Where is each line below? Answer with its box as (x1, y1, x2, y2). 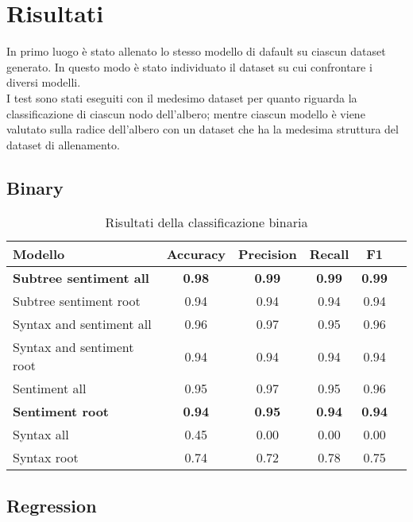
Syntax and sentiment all (13, 315, 152, 334)
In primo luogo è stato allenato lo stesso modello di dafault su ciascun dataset (6, 43, 386, 60)
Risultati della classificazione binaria (105, 213, 308, 232)
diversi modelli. (6, 74, 81, 91)
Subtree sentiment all (13, 269, 149, 288)
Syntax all (13, 425, 69, 444)
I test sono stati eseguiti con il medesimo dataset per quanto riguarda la (6, 89, 357, 106)
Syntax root (13, 448, 79, 467)
